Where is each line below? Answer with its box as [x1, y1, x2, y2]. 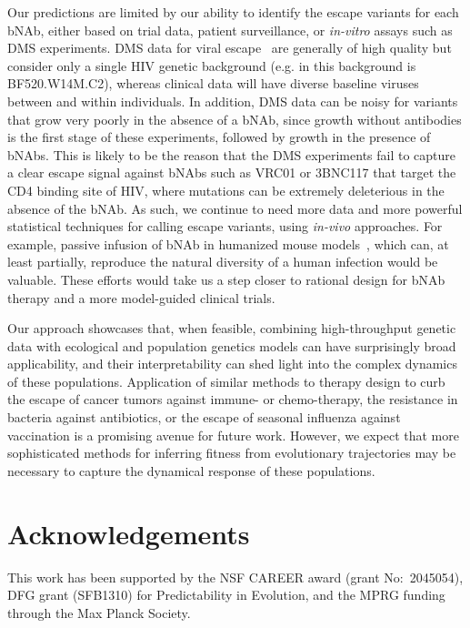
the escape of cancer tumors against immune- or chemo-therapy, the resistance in [7, 390, 458, 409]
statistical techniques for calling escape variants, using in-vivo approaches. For [7, 217, 443, 236]
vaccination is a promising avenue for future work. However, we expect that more [7, 425, 459, 444]
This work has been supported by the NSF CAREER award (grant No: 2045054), [7, 567, 464, 586]
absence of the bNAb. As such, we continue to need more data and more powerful [7, 198, 463, 218]
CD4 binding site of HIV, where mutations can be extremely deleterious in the [7, 180, 445, 199]
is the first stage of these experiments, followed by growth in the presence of [7, 127, 431, 147]
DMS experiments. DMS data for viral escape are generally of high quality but [7, 38, 452, 57]
